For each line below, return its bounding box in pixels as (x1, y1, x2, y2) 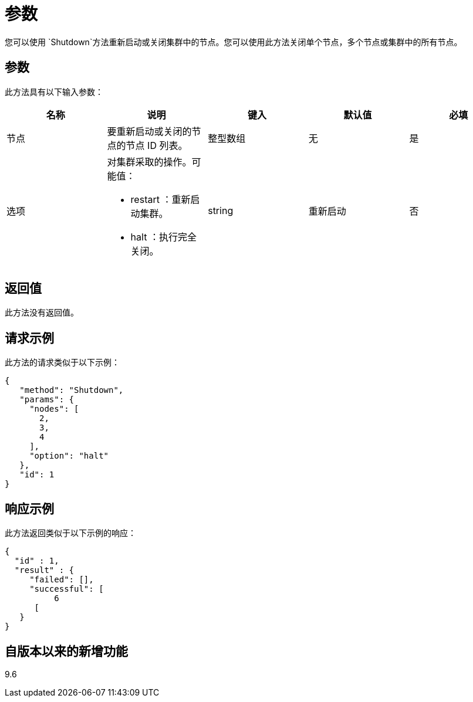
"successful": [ (29, 584, 104, 594)
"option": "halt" (29, 451, 109, 461)
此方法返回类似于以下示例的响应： (5, 528, 136, 538)
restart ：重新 (130, 193, 191, 205)
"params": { (19, 395, 75, 405)
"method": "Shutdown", (19, 385, 124, 395)
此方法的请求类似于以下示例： (5, 357, 120, 368)
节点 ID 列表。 (126, 139, 188, 151)
